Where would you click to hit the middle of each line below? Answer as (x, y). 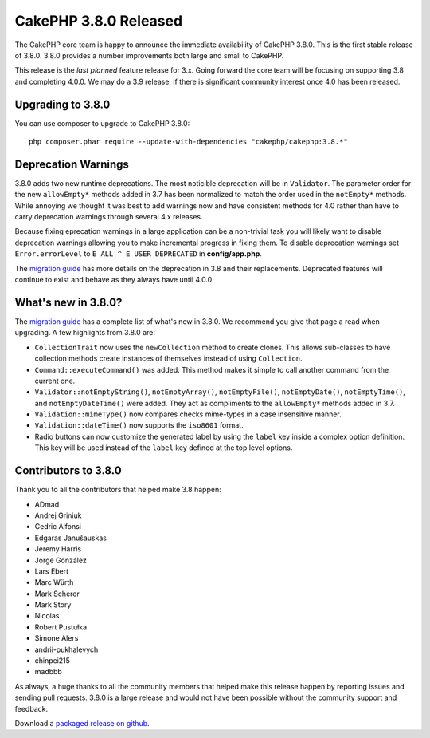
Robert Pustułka (61, 627)
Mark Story (53, 605)
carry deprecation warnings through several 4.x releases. (109, 217)
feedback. (31, 708)
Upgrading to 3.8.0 (63, 104)
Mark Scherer (57, 594)
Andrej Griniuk (58, 515)
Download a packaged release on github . (82, 723)
